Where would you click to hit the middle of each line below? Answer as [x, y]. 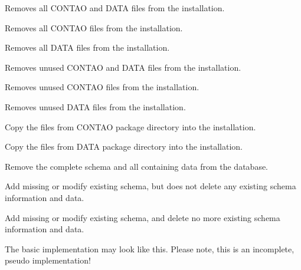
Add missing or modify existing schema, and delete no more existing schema [143, 217]
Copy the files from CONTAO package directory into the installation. [130, 126]
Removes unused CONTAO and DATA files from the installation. [123, 67]
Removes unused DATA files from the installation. [95, 106]
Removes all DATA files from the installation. [87, 47]
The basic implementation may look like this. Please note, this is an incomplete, [150, 248]
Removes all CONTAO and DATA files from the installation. [115, 8]
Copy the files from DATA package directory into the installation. [124, 146]
